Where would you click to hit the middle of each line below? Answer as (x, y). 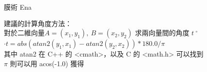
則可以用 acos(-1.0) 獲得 (47, 63)
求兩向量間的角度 (162, 33)
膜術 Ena (18, 7)
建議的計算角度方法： (38, 23)
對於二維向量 (24, 33)
